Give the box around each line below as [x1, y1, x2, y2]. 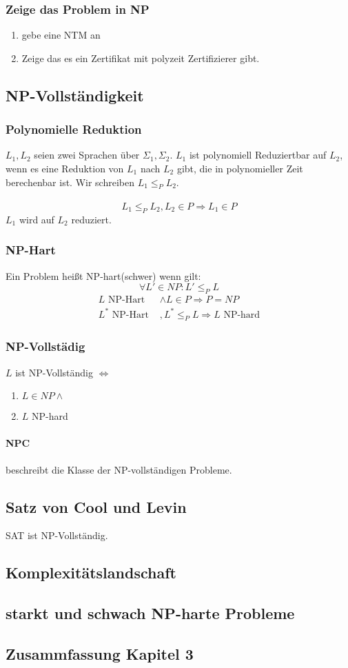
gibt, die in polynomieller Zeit [176, 161, 303, 175]
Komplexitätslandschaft [6, 562, 176, 583]
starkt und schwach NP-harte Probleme [6, 603, 295, 624]
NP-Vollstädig [6, 338, 85, 355]
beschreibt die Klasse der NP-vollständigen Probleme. [6, 462, 232, 476]
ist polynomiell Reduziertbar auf [189, 148, 327, 162]
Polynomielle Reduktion [6, 121, 142, 138]
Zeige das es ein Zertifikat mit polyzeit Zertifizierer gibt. [21, 50, 260, 65]
